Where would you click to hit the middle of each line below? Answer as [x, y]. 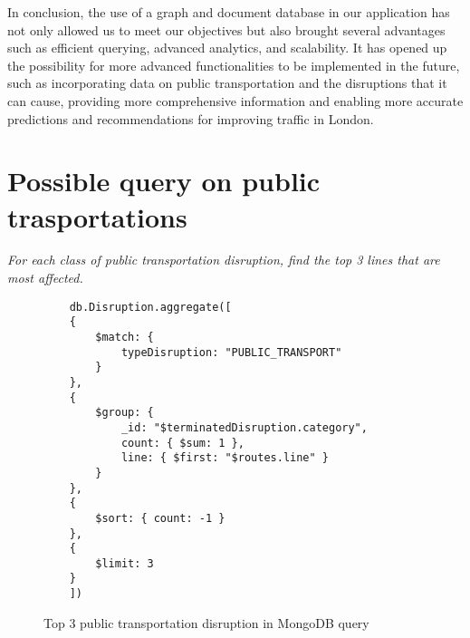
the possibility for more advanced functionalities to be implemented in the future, [234, 65]
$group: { [125, 413]
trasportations [97, 216]
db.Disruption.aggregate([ [150, 307]
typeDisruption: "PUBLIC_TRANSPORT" [231, 352]
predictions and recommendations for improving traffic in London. [191, 118]
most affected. [45, 278]
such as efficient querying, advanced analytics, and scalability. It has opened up [227, 48]
